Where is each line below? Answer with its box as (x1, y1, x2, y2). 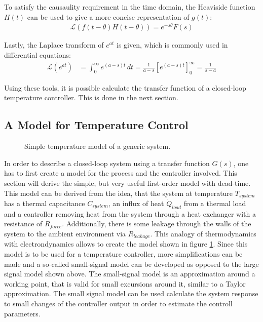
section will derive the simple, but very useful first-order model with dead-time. (4, 177, 251, 188)
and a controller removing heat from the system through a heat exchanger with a (4, 208, 256, 219)
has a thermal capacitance (4, 198, 85, 209)
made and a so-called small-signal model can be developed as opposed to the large (4, 258, 259, 269)
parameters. (4, 308, 41, 318)
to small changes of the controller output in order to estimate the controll (4, 298, 233, 309)
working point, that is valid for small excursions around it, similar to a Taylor (4, 278, 246, 289)
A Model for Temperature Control (4, 117, 189, 133)
